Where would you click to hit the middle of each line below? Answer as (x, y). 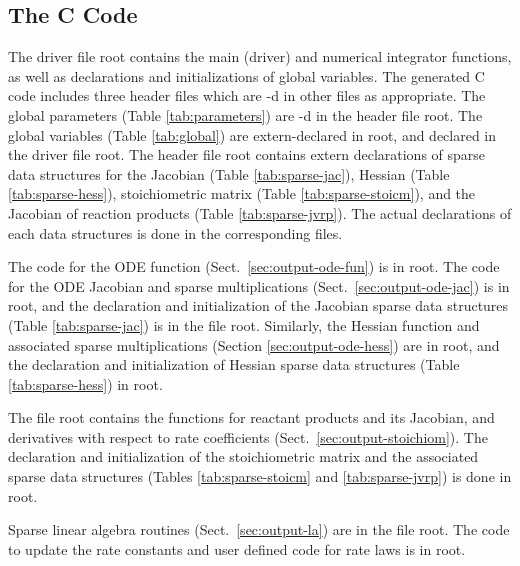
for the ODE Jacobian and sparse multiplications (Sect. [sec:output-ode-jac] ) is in (259, 285)
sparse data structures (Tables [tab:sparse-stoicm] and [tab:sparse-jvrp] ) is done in (260, 476)
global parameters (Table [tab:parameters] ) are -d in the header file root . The (245, 114)
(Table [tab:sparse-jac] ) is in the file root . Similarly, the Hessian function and (244, 324)
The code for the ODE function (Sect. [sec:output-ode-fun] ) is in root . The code (254, 266)
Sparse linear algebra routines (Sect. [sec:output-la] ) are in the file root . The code (259, 529)
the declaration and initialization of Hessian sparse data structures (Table (234, 364)
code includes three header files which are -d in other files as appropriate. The (247, 95)
